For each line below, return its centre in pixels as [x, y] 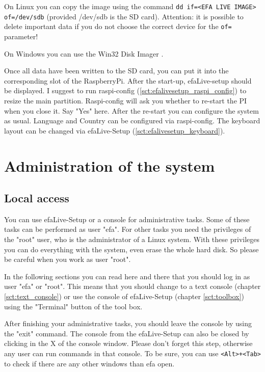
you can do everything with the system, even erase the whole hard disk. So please [131, 249]
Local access [37, 198]
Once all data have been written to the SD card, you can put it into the [116, 71]
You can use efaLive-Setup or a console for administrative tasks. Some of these [127, 219]
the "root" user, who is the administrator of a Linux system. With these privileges [132, 239]
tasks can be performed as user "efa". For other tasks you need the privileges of [128, 229]
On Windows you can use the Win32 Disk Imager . [84, 53]
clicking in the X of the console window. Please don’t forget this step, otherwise [128, 343]
